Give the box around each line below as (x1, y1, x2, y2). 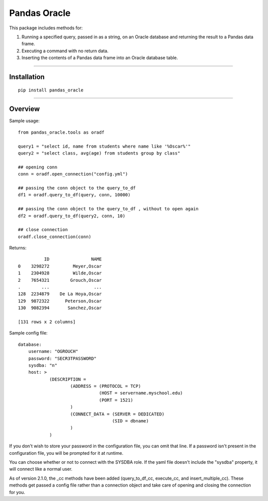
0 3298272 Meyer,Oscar (18, 263, 102, 269)
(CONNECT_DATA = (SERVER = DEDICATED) (70, 411, 165, 417)
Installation (9, 73, 45, 81)
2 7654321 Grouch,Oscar (18, 277, 102, 283)
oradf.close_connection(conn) (18, 234, 92, 240)
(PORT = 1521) (99, 397, 134, 403)
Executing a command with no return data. (21, 48, 109, 54)
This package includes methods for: (9, 25, 83, 31)
